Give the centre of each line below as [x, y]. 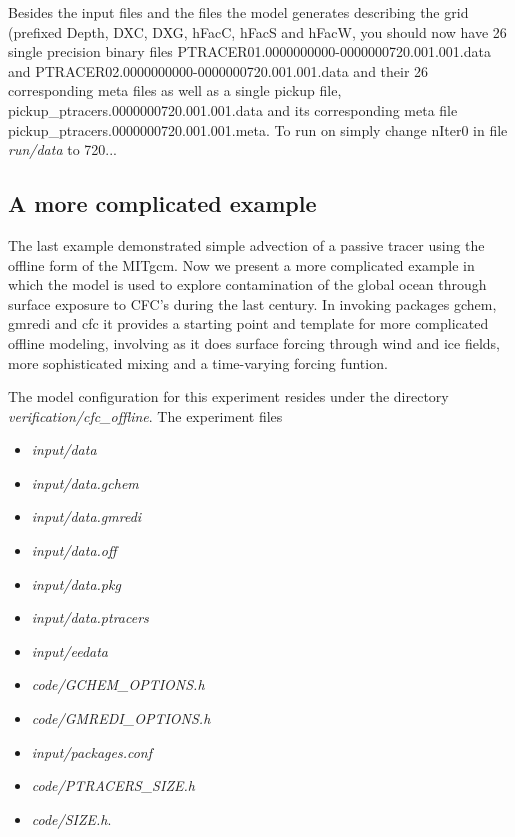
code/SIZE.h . [71, 818]
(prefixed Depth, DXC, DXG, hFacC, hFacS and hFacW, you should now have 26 [257, 31]
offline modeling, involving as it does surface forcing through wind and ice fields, [254, 342]
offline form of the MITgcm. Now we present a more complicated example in [241, 264]
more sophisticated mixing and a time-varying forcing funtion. [198, 362]
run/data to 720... [63, 149]
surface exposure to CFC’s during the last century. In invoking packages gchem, [252, 303]
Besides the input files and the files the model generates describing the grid [238, 12]
